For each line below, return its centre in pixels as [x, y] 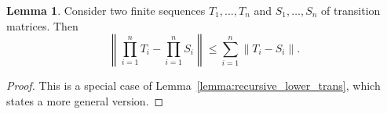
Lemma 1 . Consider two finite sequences [106, 10]
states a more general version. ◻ [85, 100]
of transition [351, 10]
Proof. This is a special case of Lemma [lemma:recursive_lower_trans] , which [193, 85]
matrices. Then [42, 25]
